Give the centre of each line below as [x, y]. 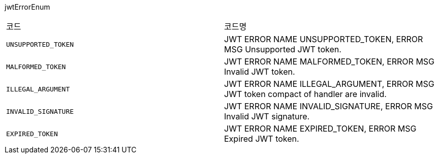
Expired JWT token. [262, 139]
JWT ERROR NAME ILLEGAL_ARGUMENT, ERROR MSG [329, 84]
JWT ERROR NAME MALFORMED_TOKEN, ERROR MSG [330, 61]
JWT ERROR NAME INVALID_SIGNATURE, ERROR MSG [328, 106]
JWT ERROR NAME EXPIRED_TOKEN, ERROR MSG [320, 129]
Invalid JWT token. [260, 72]
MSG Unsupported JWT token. [283, 49]
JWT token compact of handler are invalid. [305, 94]
